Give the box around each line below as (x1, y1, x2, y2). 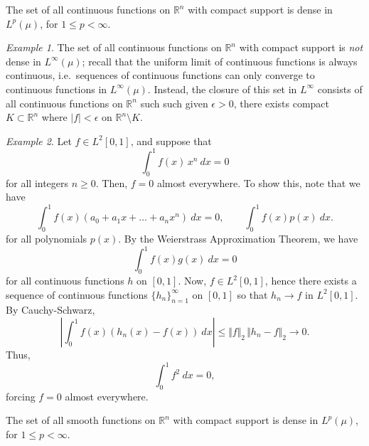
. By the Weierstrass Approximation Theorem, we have (118, 231, 358, 246)
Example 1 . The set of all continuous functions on (6, 40, 222, 55)
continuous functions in (6, 81, 107, 96)
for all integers (6, 175, 69, 190)
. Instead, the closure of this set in (147, 81, 297, 96)
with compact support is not (239, 40, 363, 55)
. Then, (95, 175, 128, 190)
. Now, (178, 273, 207, 288)
